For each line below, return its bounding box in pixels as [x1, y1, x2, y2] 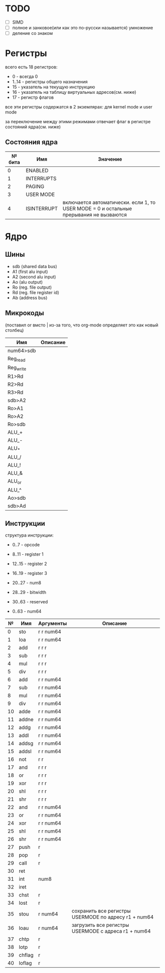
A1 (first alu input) [12, 269, 48, 274]
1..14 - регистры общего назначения [12, 79, 88, 85]
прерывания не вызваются [62, 211, 127, 218]
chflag [19, 952, 33, 959]
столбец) [5, 327, 24, 333]
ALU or [7, 478, 22, 486]
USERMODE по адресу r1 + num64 [71, 914, 154, 920]
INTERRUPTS [26, 175, 57, 182]
